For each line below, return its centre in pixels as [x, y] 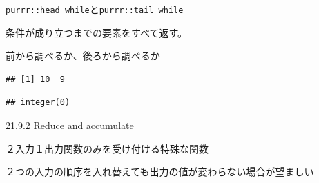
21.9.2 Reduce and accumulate [70, 125]
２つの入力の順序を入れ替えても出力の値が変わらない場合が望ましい [160, 172]
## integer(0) [38, 103]
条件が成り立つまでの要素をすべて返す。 [97, 32]
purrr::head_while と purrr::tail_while [95, 9]
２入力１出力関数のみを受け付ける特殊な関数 [107, 148]
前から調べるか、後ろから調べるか [83, 56]
